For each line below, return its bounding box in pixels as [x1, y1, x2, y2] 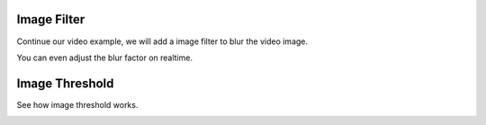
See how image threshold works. [16, 99, 139, 110]
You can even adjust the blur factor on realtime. [16, 52, 193, 63]
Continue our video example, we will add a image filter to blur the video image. [16, 36, 309, 47]
